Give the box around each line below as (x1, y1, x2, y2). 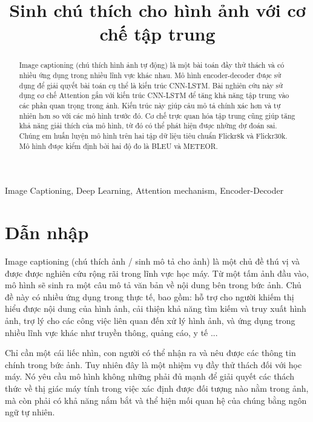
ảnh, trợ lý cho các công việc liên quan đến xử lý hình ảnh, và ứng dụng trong (5, 314, 295, 326)
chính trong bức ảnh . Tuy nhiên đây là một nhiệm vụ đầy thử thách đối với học (5, 358, 302, 371)
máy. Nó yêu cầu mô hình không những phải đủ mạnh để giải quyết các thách (5, 370, 294, 383)
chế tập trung (99, 21, 216, 46)
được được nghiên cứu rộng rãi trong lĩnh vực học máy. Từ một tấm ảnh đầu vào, (5, 266, 309, 279)
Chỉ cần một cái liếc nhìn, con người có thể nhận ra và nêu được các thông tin (5, 346, 296, 359)
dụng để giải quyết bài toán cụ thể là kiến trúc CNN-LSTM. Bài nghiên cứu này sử (19, 80, 283, 90)
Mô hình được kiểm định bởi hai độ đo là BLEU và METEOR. (19, 140, 218, 151)
